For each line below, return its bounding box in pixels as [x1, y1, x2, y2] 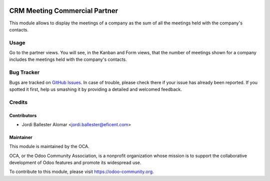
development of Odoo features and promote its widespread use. [9, 160, 141, 166]
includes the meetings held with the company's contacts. [9, 56, 127, 62]
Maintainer [9, 134, 32, 140]
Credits [9, 99, 27, 106]
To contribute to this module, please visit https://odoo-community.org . [9, 169, 154, 175]
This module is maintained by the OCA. [9, 144, 89, 150]
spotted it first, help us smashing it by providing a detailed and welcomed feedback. [9, 86, 182, 92]
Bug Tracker [9, 69, 40, 76]
